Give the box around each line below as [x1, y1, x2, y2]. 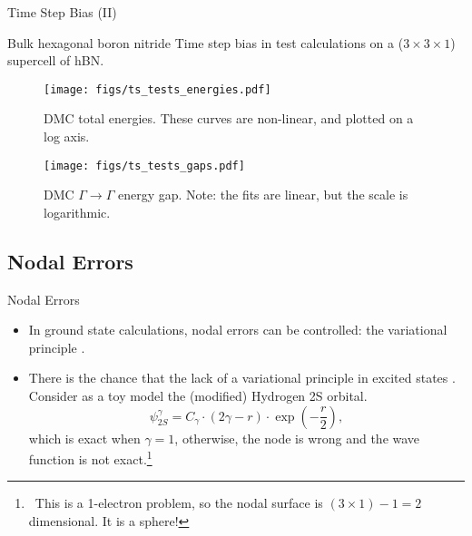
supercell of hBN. [7, 51, 104, 70]
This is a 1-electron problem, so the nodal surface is [34, 493, 323, 512]
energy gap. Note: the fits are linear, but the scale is [117, 185, 408, 204]
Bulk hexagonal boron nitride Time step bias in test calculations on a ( [7, 33, 404, 52]
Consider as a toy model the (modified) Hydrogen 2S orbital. [28, 386, 368, 405]
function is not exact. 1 [28, 447, 152, 468]
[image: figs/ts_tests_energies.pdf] [44, 83, 271, 96]
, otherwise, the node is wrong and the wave [174, 428, 420, 447]
